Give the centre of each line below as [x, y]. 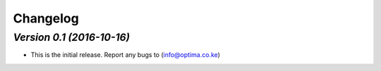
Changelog [46, 18]
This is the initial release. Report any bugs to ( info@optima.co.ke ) [125, 55]
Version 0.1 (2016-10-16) [72, 37]
